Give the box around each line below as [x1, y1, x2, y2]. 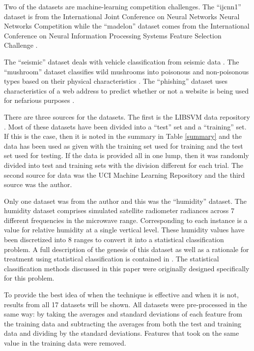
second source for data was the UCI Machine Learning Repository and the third [4, 169, 245, 180]
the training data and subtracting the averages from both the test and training [4, 318, 242, 328]
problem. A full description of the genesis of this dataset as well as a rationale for [4, 244, 249, 254]
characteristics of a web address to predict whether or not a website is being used [4, 85, 249, 96]
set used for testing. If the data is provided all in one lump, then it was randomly [4, 150, 249, 160]
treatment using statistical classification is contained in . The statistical [4, 254, 219, 264]
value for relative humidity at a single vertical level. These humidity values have [4, 224, 245, 235]
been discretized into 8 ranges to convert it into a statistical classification [4, 234, 224, 245]
